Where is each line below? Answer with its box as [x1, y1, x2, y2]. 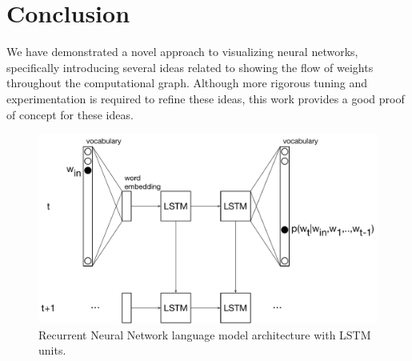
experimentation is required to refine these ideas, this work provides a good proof [6, 90, 405, 106]
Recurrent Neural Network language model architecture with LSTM [38, 326, 371, 343]
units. [38, 342, 66, 359]
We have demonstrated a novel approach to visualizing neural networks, [6, 43, 358, 60]
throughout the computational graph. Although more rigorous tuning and [6, 74, 368, 91]
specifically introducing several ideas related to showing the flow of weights [6, 58, 374, 75]
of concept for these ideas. [6, 106, 134, 122]
